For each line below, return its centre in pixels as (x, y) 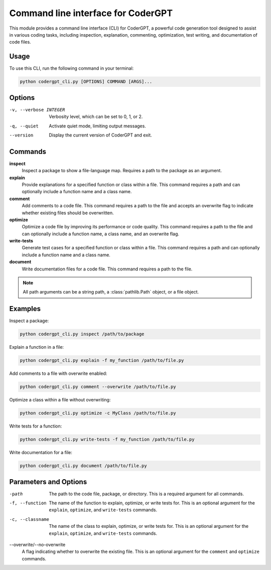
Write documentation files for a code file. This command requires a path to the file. (107, 269)
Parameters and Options (48, 482)
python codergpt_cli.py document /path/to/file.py (84, 466)
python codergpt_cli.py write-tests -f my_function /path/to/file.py (107, 440)
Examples (25, 309)
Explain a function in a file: (37, 347)
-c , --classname (29, 519)
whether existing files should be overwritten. (68, 213)
